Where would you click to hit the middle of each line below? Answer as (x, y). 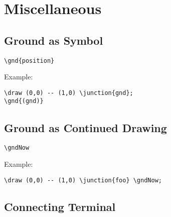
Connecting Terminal (60, 206)
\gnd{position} (29, 61)
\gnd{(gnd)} (24, 101)
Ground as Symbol (54, 40)
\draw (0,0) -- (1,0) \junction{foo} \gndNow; (83, 180)
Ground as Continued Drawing (85, 127)
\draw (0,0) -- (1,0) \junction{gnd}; (69, 93)
